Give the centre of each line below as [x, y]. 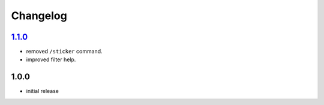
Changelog [39, 16]
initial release [43, 91]
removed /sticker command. [64, 52]
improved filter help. [51, 59]
